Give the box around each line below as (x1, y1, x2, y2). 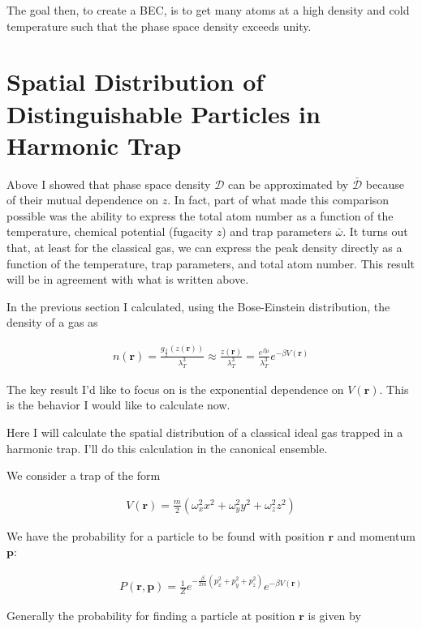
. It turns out (342, 223, 408, 240)
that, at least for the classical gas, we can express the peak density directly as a (6, 239, 403, 256)
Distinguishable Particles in (6, 96, 321, 130)
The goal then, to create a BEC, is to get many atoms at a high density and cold (6, 2, 410, 18)
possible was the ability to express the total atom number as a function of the (6, 207, 394, 224)
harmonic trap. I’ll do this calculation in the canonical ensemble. (6, 439, 328, 456)
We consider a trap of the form (6, 467, 161, 484)
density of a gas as (6, 314, 98, 331)
